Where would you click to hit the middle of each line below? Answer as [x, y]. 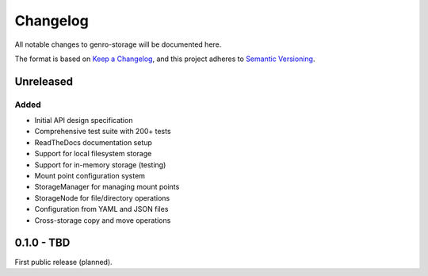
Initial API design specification [84, 121]
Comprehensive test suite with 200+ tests [103, 132]
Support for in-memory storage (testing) [100, 165]
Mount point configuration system [90, 176]
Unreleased [44, 81]
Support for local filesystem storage [93, 154]
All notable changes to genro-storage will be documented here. [118, 44]
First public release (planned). [63, 262]
